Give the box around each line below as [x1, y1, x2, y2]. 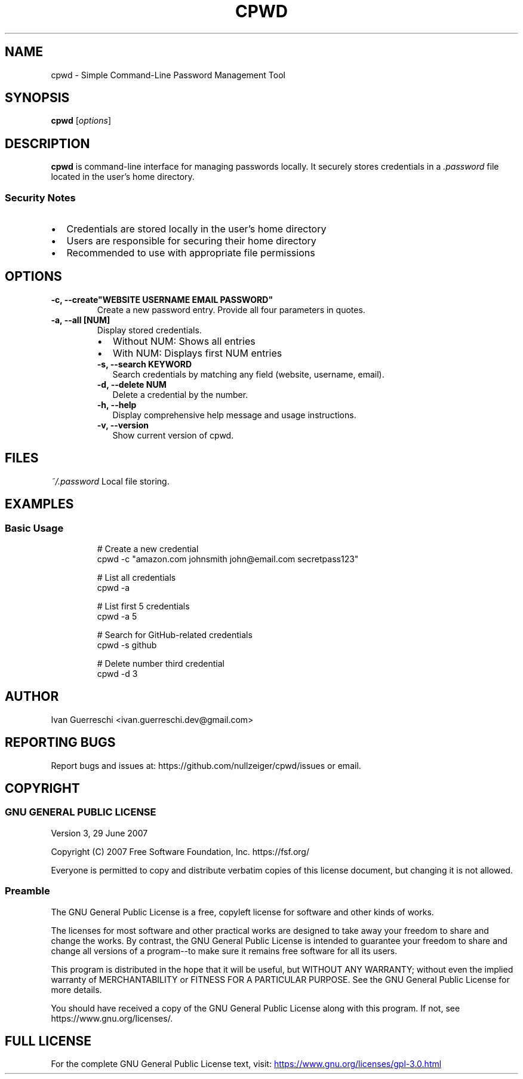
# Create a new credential [97, 543, 199, 554]
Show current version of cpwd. [112, 430, 234, 440]
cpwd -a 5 [97, 611, 137, 621]
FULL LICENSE [5, 1034, 91, 1049]
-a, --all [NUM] [51, 314, 110, 325]
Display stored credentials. [97, 324, 202, 335]
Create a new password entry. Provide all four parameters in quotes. [97, 304, 365, 315]
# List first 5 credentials [97, 600, 190, 611]
